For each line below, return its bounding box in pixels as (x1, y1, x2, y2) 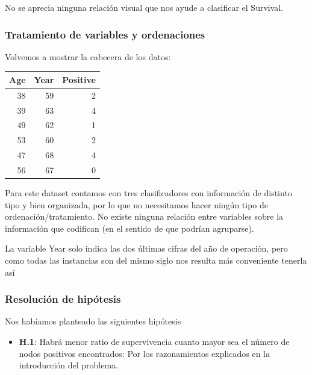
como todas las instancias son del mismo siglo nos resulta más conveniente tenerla (5, 254, 307, 267)
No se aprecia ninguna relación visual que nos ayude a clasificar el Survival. (5, 1, 284, 13)
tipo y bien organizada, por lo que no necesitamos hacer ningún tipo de (5, 198, 269, 211)
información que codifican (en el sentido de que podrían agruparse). (5, 222, 254, 234)
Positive (62, 73, 96, 85)
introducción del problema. (19, 359, 119, 371)
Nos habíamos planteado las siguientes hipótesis (5, 315, 181, 327)
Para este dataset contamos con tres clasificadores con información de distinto (5, 187, 292, 199)
